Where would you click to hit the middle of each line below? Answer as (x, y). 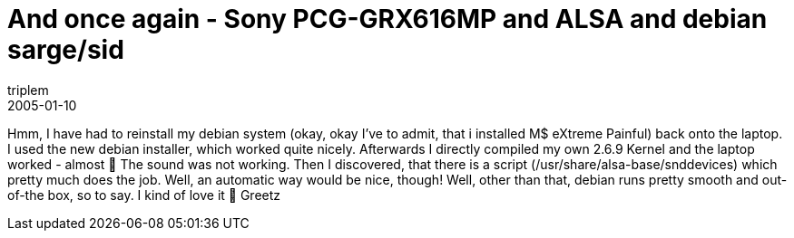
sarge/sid (66, 50)
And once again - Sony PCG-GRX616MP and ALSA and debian (387, 19)
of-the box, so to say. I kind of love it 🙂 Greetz (144, 195)
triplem (28, 90)
